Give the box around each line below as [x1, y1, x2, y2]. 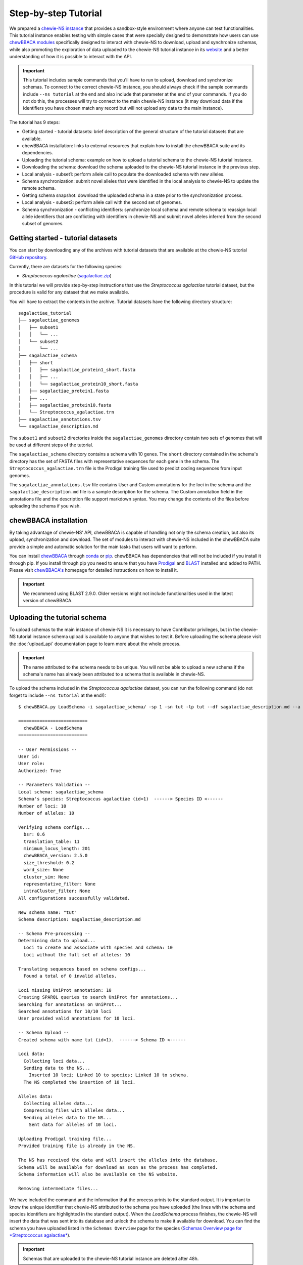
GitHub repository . [9, 254, 48, 260]
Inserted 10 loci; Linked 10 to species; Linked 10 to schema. [28, 1072, 189, 1078]
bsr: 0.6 [23, 831, 45, 837]
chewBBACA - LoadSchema [23, 725, 83, 731]
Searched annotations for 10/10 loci [18, 1008, 112, 1014]
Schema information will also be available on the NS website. [18, 1171, 178, 1177]
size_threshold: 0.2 [23, 860, 75, 865]
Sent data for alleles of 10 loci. [28, 1122, 117, 1128]
